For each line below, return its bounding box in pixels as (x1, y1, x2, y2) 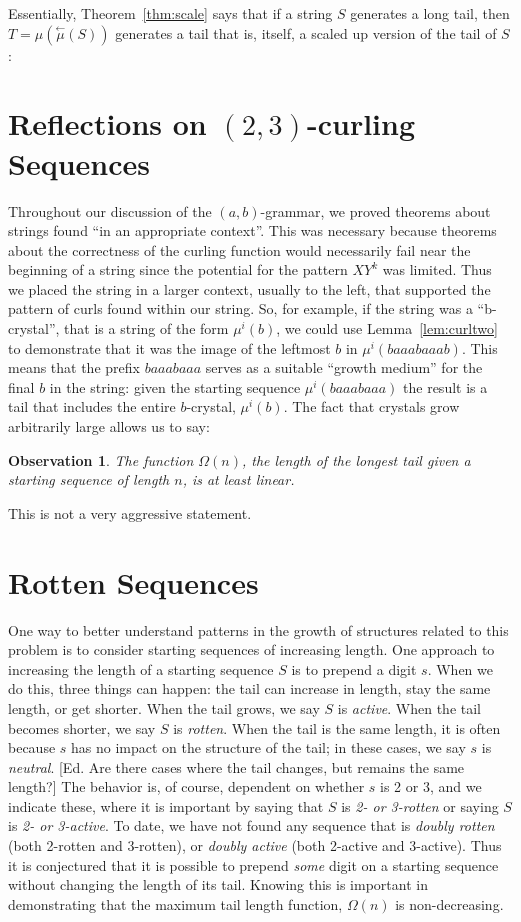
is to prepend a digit (291, 658, 417, 679)
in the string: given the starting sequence (49, 376, 301, 397)
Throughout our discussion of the (8, 200, 212, 221)
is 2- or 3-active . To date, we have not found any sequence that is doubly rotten (8, 815, 495, 836)
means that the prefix (8, 357, 140, 378)
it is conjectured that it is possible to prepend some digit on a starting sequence (8, 854, 499, 875)
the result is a (403, 376, 488, 397)
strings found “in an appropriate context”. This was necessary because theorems (8, 220, 497, 241)
